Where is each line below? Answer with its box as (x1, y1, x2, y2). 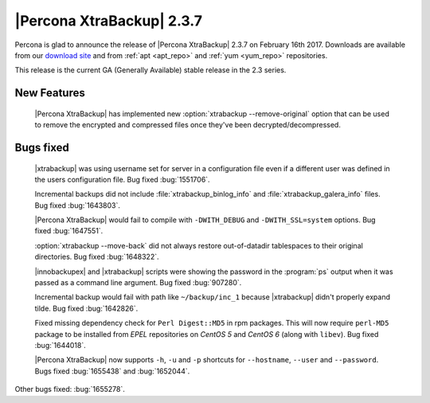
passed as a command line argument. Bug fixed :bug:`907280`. (34, 278, 242, 288)
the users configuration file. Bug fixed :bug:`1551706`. (34, 174, 210, 184)
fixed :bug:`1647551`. (34, 226, 104, 236)
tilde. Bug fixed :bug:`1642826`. (34, 303, 139, 313)
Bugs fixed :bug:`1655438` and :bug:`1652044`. (34, 366, 190, 376)
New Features (14, 86, 85, 100)
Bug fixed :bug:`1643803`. (34, 200, 121, 210)
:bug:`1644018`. (34, 341, 87, 350)
